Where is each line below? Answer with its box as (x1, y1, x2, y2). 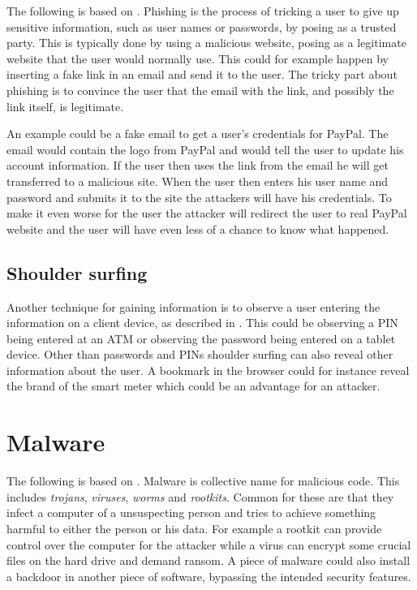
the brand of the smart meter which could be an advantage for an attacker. (6, 377, 380, 394)
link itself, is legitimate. (6, 97, 124, 114)
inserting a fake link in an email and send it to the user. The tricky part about (6, 66, 398, 83)
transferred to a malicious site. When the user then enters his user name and (6, 172, 389, 189)
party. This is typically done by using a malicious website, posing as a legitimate (6, 34, 406, 51)
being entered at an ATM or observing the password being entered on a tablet (6, 329, 396, 347)
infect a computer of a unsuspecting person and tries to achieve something (6, 504, 376, 521)
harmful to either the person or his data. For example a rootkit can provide (6, 519, 382, 536)
